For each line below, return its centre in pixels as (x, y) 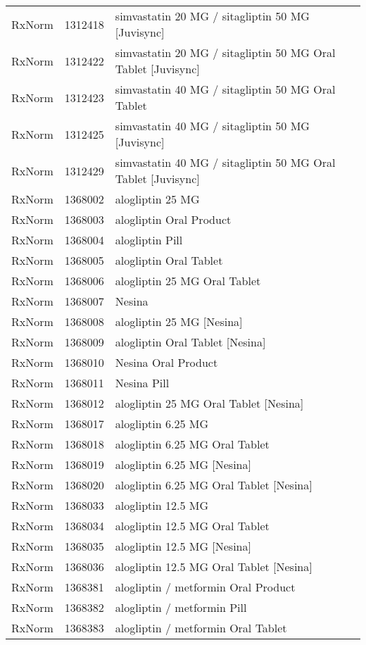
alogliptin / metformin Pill (181, 607)
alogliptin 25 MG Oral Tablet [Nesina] (209, 403)
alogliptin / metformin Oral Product (205, 587)
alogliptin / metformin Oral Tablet (201, 628)
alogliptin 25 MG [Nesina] (179, 321)
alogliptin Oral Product (173, 219)
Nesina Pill (142, 383)
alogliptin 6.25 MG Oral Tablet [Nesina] (214, 485)
